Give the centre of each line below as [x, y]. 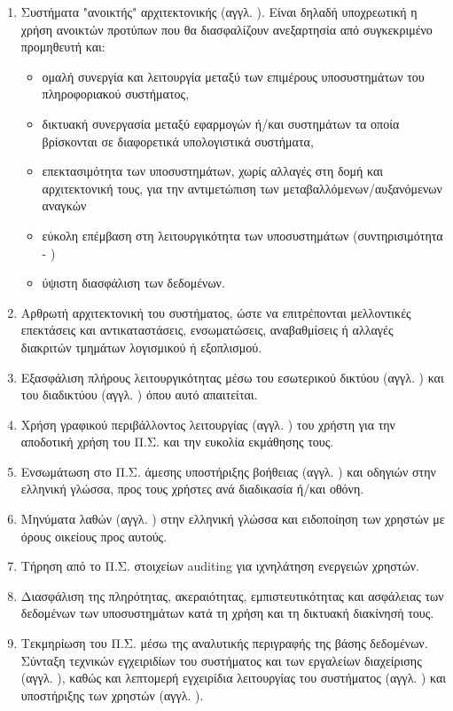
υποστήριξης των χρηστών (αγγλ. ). [112, 695]
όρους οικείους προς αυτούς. [94, 536]
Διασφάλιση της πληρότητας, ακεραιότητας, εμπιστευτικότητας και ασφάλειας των [232, 595]
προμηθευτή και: [63, 47]
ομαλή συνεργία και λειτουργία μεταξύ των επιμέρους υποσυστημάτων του [233, 76]
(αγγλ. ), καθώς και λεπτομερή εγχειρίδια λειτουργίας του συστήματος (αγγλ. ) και [234, 678]
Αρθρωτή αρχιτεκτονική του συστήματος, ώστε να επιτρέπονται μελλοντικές [216, 312]
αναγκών [64, 205]
